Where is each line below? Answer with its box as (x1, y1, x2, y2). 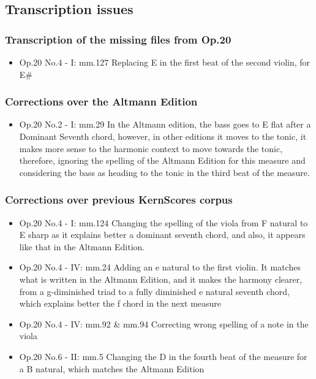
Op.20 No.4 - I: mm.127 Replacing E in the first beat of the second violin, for (19, 56, 310, 68)
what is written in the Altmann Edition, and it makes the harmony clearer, (19, 272, 303, 285)
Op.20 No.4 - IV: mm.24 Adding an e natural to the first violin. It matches (19, 261, 301, 274)
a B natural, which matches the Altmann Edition (19, 362, 205, 375)
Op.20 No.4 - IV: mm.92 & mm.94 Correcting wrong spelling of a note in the (19, 317, 309, 330)
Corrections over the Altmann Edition (5, 94, 198, 109)
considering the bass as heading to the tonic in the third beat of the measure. (19, 166, 310, 178)
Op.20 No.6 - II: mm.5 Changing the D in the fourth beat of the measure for (19, 350, 307, 362)
